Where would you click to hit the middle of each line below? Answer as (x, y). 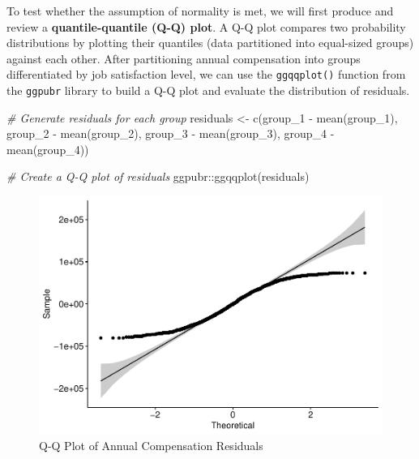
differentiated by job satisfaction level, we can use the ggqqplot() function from (206, 74)
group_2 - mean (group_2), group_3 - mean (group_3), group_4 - (171, 133)
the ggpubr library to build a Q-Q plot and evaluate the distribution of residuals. (208, 90)
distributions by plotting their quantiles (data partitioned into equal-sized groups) (210, 43)
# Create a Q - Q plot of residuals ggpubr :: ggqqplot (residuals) (158, 176)
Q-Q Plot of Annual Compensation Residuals (151, 446)
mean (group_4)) (48, 149)
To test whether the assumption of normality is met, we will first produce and (200, 11)
